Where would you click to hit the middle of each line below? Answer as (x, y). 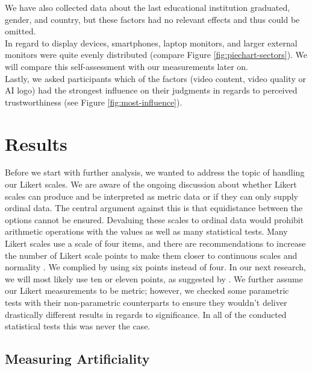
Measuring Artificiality (77, 359)
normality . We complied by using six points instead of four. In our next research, (155, 267)
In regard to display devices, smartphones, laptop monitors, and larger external (151, 43)
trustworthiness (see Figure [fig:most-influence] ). (94, 102)
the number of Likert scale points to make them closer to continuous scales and (151, 255)
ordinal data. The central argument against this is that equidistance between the (154, 208)
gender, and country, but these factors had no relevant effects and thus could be (152, 19)
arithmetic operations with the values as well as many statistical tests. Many (146, 231)
